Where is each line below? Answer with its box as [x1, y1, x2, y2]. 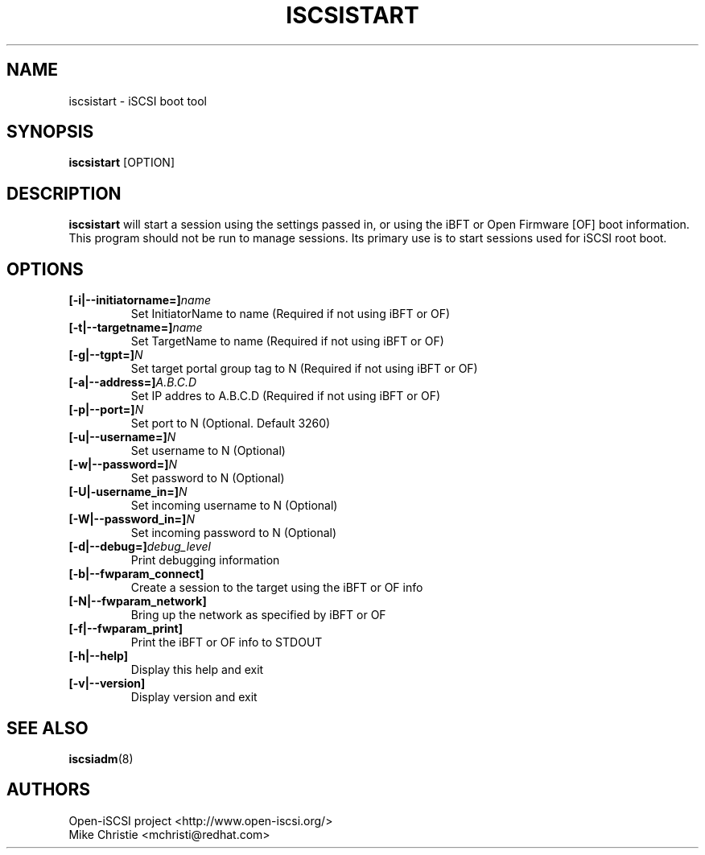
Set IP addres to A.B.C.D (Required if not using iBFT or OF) [130, 389, 441, 403]
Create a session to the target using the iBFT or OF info [130, 580, 423, 595]
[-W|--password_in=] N [68, 512, 195, 527]
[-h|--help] [68, 649, 129, 663]
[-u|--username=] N [68, 430, 176, 444]
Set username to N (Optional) [130, 444, 286, 458]
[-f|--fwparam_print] [68, 622, 183, 636]
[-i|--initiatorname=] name [68, 293, 211, 308]
